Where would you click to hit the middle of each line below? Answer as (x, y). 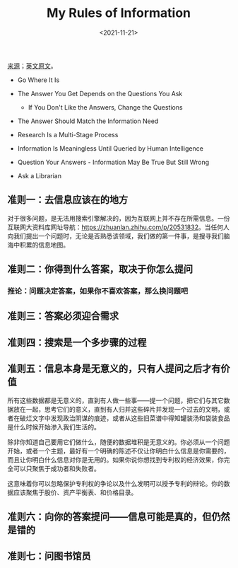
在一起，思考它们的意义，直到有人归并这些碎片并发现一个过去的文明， (121, 409)
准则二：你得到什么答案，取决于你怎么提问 (100, 269)
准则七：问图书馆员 (49, 556)
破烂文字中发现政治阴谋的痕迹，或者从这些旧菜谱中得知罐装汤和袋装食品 (125, 418)
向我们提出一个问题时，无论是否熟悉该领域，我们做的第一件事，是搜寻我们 (115, 236)
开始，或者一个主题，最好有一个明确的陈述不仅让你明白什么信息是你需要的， (119, 451)
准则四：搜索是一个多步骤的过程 (77, 342)
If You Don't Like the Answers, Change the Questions (105, 107)
